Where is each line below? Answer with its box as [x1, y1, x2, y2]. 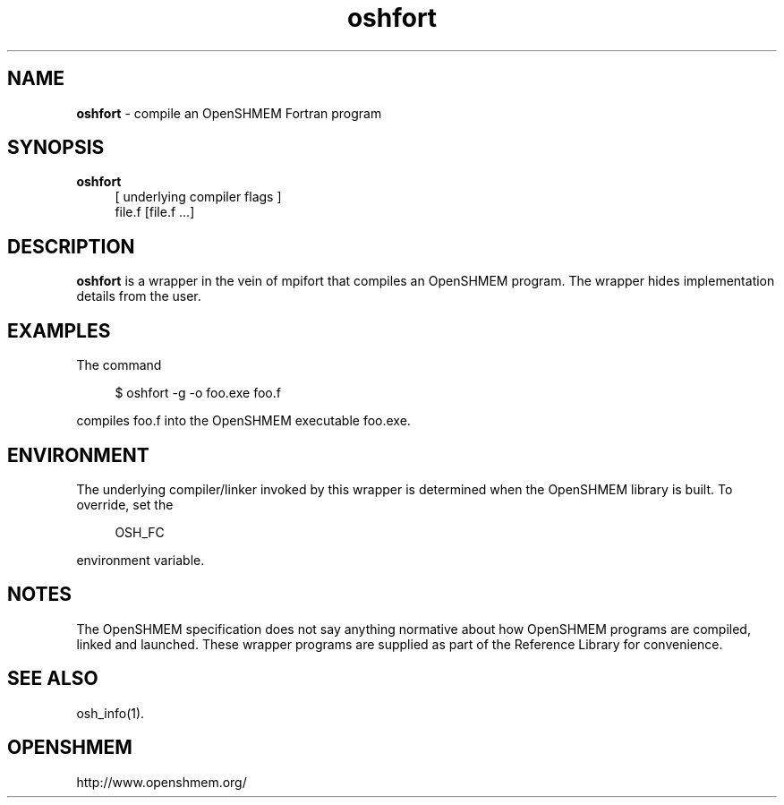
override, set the [76, 496, 174, 512]
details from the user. [76, 288, 201, 304]
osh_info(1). [76, 705, 145, 721]
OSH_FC [115, 524, 165, 540]
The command [76, 357, 162, 373]
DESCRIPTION [7, 235, 135, 258]
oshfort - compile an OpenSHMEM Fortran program [76, 105, 382, 121]
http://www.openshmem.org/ [76, 774, 247, 790]
